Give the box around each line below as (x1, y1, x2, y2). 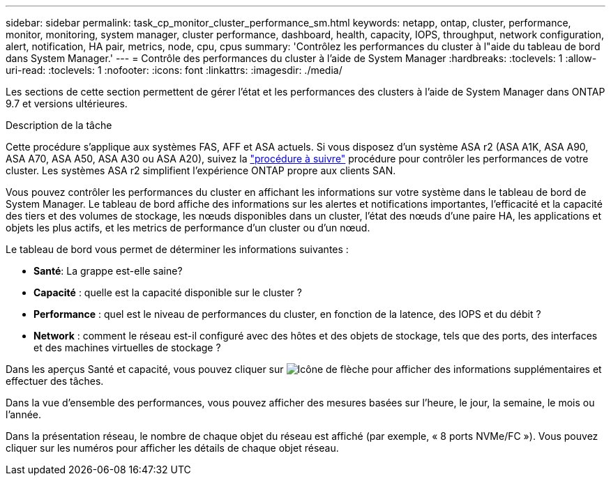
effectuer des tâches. (6, 375, 104, 387)
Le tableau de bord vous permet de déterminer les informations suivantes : (6, 243, 349, 255)
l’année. (6, 409, 42, 420)
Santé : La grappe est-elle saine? (33, 265, 183, 277)
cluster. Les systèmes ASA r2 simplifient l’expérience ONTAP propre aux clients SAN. (6, 165, 396, 176)
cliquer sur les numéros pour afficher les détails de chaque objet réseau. (6, 442, 339, 454)
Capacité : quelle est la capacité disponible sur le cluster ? (33, 287, 302, 298)
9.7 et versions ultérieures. (6, 98, 128, 109)
